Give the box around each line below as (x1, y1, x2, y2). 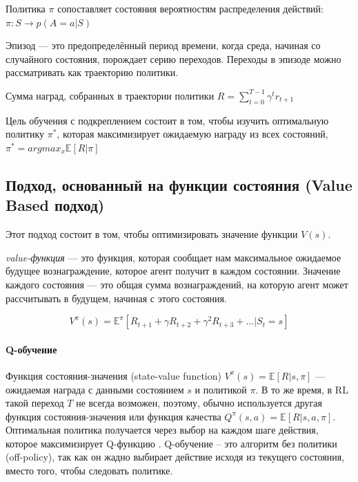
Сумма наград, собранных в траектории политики (6, 88, 215, 102)
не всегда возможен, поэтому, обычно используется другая (76, 396, 322, 410)
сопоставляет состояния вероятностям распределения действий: (57, 1, 324, 15)
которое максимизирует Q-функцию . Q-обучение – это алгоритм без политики (6, 436, 337, 450)
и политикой (195, 382, 247, 396)
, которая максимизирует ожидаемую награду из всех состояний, (57, 127, 328, 141)
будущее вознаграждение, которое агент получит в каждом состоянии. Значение (6, 263, 341, 278)
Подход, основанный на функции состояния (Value (6, 174, 352, 195)
